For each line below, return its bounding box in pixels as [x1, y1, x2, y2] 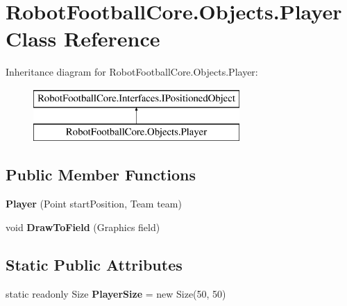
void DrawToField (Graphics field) [6, 219, 160, 234]
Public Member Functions [6, 164, 196, 185]
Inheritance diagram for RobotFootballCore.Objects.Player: [6, 65, 258, 79]
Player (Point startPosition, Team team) [6, 196, 182, 211]
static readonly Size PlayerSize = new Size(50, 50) [6, 286, 226, 300]
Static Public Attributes [6, 253, 183, 275]
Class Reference [6, 24, 160, 53]
